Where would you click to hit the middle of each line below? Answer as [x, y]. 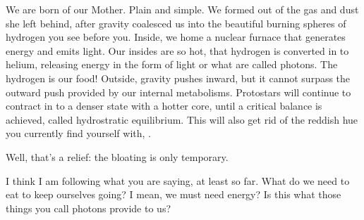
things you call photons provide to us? [89, 208]
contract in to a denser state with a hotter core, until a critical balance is [164, 106]
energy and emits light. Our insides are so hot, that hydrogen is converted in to [177, 50]
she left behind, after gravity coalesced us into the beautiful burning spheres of [176, 23]
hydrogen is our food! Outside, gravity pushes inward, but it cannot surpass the [178, 78]
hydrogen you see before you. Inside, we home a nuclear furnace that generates [176, 37]
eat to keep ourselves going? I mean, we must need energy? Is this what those [174, 194]
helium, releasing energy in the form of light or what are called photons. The [172, 64]
